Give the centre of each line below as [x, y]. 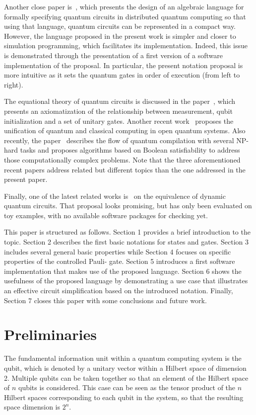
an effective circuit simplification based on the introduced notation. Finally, [119, 290]
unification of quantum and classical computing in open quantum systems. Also [125, 130]
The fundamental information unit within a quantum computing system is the [123, 358]
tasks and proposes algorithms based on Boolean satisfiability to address [130, 150]
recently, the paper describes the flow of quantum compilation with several [119, 140]
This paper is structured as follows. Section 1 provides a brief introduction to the [127, 232]
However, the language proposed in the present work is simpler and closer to [120, 36]
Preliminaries [50, 334]
